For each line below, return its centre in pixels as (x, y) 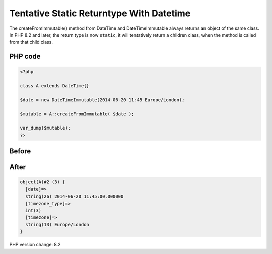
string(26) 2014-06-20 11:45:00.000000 (75, 196)
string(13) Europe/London (57, 225)
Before (20, 151)
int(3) (33, 211)
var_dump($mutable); (45, 128)
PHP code (25, 57)
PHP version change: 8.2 (35, 245)
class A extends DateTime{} (54, 86)
